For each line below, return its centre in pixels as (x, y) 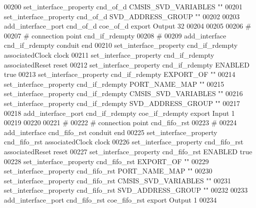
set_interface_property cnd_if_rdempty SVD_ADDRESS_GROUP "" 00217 (122, 103)
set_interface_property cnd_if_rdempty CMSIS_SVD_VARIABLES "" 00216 (124, 93)
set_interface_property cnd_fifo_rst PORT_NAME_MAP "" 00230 (108, 171)
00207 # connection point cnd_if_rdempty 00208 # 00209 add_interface (115, 35)
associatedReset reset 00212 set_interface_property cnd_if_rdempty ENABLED (127, 64)
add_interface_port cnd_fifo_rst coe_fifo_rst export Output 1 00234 (110, 199)
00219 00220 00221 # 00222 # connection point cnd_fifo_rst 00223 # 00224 (120, 122)
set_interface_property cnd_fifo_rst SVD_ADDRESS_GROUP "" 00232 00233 (126, 190)
